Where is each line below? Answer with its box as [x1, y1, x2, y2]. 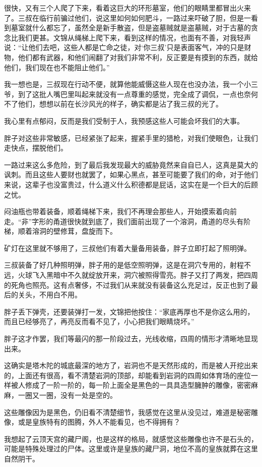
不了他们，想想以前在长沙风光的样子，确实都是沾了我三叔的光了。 [4, 98, 223, 109]
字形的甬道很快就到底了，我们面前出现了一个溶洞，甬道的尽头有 [32, 216, 244, 226]
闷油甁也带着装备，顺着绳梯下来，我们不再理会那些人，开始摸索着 [4, 206, 223, 217]
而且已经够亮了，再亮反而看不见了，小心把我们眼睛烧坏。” [4, 316, 194, 327]
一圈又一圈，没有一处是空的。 [18, 390, 117, 400]
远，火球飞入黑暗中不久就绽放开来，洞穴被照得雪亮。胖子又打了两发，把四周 [4, 270, 258, 280]
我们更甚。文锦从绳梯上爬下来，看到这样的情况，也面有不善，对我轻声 [18, 32, 251, 42]
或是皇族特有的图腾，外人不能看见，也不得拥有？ [18, 417, 180, 427]
